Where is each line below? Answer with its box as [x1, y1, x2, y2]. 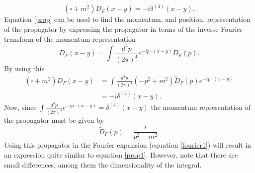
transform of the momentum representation [4, 33, 136, 44]
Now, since [4, 101, 37, 112]
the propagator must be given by [4, 114, 104, 125]
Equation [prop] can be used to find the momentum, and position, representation [4, 14, 251, 24]
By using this [4, 63, 45, 74]
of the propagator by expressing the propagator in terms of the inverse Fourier [4, 24, 243, 34]
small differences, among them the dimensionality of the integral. [4, 159, 202, 170]
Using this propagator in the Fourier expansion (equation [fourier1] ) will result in [4, 140, 252, 150]
